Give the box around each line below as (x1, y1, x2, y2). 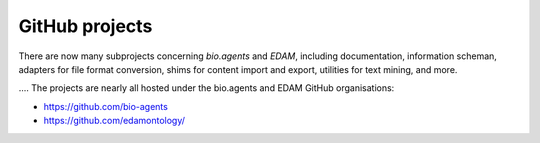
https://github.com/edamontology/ (43, 115, 185, 127)
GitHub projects (18, 15, 153, 37)
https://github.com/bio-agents (43, 100, 169, 112)
